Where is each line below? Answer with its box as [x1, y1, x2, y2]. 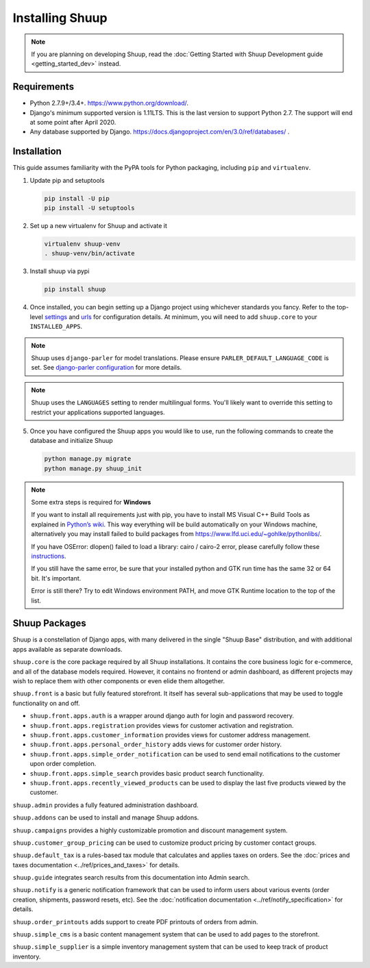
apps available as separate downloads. [12, 645, 123, 653]
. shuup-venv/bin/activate [44, 250, 135, 257]
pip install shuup [44, 285, 106, 294]
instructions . [31, 552, 66, 560]
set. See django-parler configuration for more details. [31, 364, 182, 372]
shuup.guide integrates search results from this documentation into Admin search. [12, 874, 250, 882]
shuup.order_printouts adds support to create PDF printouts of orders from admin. [12, 917, 258, 926]
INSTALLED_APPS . [29, 322, 83, 331]
